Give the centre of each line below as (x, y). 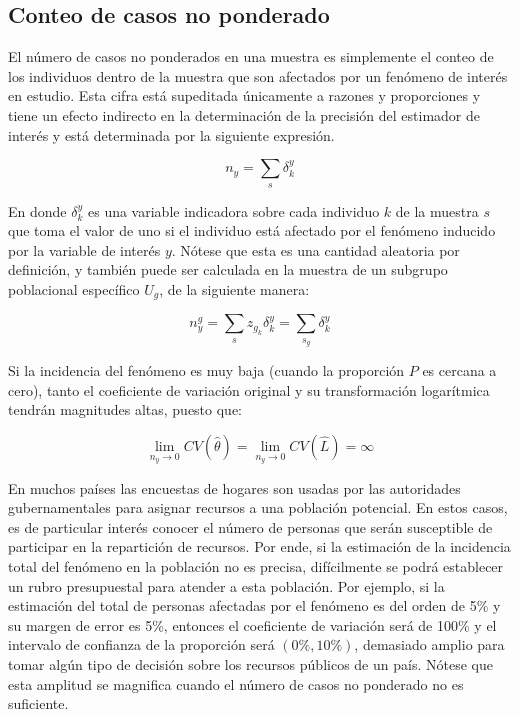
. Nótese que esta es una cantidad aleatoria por (315, 249)
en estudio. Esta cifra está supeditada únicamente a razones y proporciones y (244, 95)
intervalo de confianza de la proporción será (141, 644)
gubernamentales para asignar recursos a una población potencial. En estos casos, (258, 507)
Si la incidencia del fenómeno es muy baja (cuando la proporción (206, 370)
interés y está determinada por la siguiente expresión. (171, 134)
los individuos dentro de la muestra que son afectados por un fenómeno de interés (258, 75)
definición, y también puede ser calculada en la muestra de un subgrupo (228, 269)
